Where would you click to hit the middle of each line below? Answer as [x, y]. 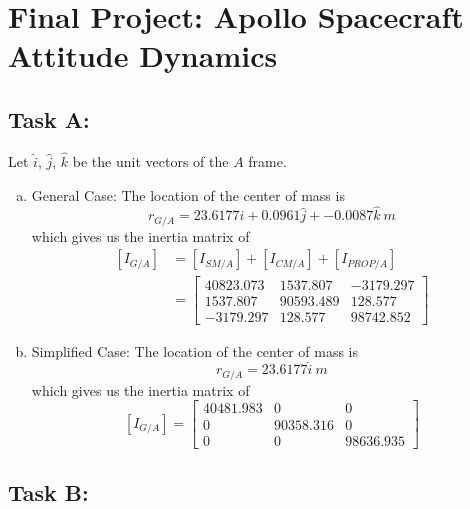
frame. [267, 160]
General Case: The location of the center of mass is [188, 194]
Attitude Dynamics [143, 55]
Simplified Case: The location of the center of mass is [194, 350]
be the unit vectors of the [150, 160]
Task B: [48, 491]
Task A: [49, 118]
